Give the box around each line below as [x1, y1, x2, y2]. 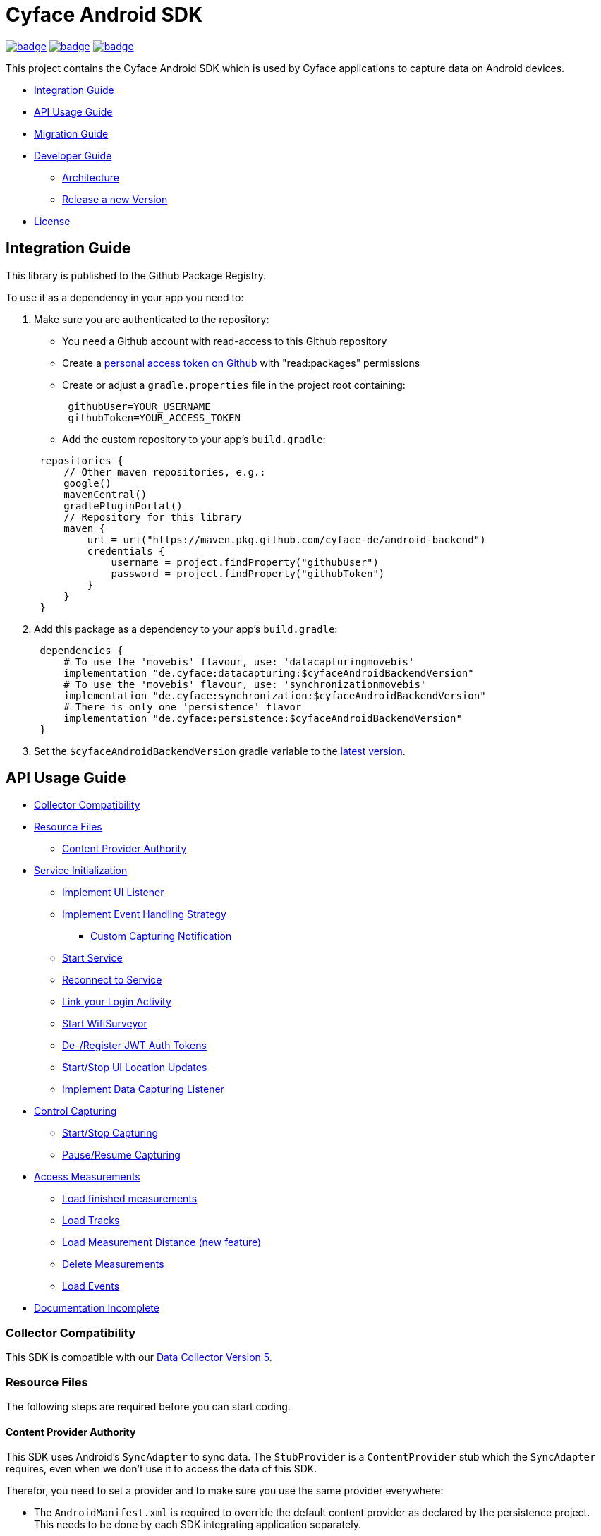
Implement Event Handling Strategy [62, 908, 226, 921]
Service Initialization [34, 864, 128, 877]
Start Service [62, 952, 123, 964]
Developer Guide [34, 149, 112, 162]
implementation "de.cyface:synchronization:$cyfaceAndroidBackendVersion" [63, 689, 486, 701]
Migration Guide [34, 127, 109, 140]
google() [63, 477, 111, 489]
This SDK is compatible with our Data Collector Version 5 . [6, 1351, 272, 1364]
